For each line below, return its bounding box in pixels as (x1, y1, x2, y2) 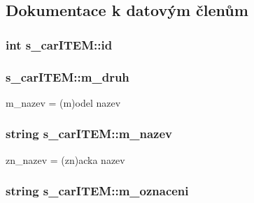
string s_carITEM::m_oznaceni (6, 182, 189, 200)
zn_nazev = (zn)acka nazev (6, 152, 125, 167)
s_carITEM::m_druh (6, 68, 129, 85)
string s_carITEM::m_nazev (6, 125, 173, 142)
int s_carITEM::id (6, 36, 113, 53)
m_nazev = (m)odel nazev (6, 95, 121, 110)
